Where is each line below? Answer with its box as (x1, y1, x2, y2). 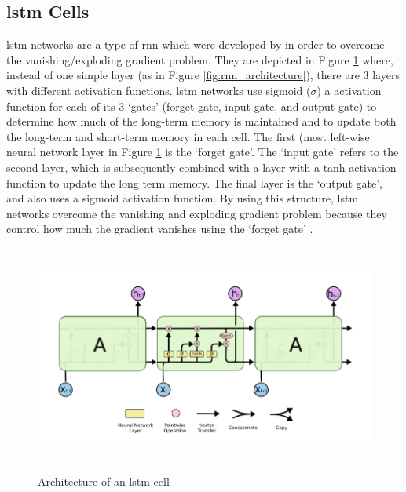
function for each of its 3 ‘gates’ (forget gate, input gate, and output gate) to (6, 97, 377, 114)
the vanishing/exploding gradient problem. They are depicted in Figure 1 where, (6, 51, 393, 67)
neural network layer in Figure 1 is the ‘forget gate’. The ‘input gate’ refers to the (6, 144, 399, 160)
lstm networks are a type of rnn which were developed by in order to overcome (6, 36, 385, 53)
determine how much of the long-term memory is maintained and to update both (6, 113, 397, 129)
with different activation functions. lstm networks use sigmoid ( (6, 82, 311, 98)
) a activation (316, 82, 382, 98)
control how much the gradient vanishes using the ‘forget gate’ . (6, 220, 313, 237)
